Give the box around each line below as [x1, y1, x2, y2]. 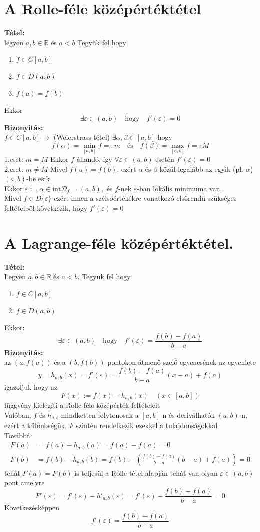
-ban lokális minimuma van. [137, 183, 222, 193]
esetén [155, 154, 174, 164]
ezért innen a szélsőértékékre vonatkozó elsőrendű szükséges [54, 193, 237, 203]
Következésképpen [4, 502, 60, 513]
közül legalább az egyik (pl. [159, 163, 244, 174]
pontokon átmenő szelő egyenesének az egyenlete [107, 357, 256, 367]
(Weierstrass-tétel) [53, 132, 110, 142]
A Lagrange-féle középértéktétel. [4, 232, 234, 253]
